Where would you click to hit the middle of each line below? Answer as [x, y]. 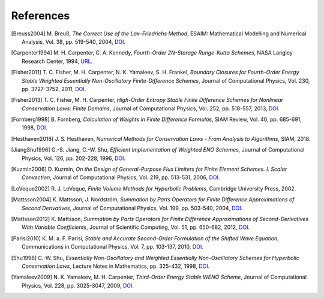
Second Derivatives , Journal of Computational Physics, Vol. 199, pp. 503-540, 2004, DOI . [132, 208]
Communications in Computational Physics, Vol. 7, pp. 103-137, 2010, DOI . [112, 247]
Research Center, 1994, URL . [57, 61]
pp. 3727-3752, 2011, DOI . [54, 89]
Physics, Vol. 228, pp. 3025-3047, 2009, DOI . [78, 285]
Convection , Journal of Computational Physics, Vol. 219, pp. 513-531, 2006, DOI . [121, 177]
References [40, 16]
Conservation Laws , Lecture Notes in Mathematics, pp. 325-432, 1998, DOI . [116, 266]
